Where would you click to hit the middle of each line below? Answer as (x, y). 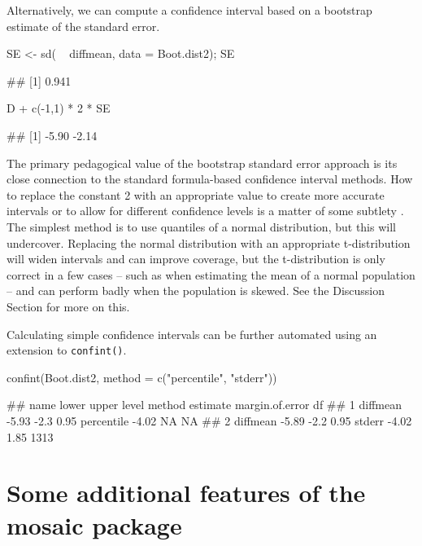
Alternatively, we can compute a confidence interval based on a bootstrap (189, 10)
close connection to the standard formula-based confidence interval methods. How (210, 179)
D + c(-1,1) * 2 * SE (59, 108)
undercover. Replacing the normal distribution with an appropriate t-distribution (209, 242)
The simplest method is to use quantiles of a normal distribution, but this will (201, 226)
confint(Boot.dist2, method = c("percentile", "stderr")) (142, 377)
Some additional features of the (186, 493)
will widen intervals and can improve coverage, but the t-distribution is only (196, 259)
